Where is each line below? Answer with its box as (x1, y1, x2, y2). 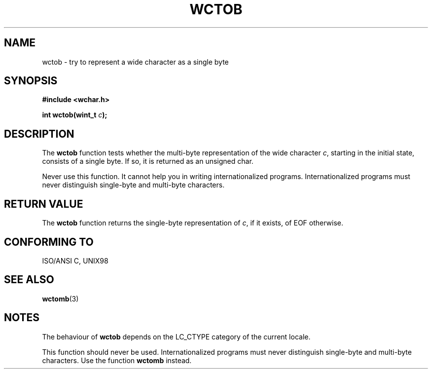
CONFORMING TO (4, 235, 94, 248)
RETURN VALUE (4, 197, 83, 210)
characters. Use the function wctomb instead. (42, 356, 192, 365)
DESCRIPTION (4, 127, 74, 140)
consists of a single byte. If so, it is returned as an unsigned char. (42, 157, 253, 166)
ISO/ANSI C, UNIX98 (42, 256, 108, 265)
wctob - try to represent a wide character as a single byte (42, 57, 229, 66)
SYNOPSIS (4, 75, 58, 87)
